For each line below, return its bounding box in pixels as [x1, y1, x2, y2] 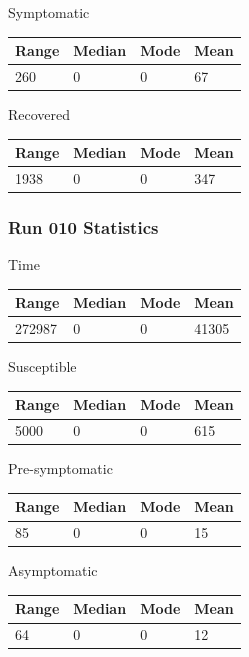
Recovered [8, 104, 71, 125]
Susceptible [8, 356, 77, 377]
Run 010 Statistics [8, 214, 159, 239]
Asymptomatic [8, 560, 98, 581]
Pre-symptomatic [8, 458, 113, 479]
